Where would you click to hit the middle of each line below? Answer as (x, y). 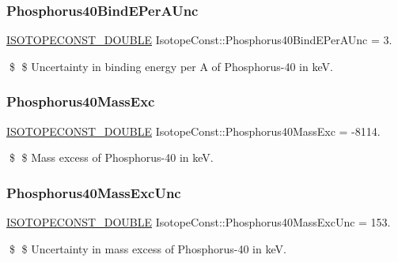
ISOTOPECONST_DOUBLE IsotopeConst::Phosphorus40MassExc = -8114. (193, 131)
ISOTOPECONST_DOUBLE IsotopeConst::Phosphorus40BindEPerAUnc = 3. (199, 40)
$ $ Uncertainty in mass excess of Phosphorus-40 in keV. (148, 248)
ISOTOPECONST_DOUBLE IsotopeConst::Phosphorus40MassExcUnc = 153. (199, 222)
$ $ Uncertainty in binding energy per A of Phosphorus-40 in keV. (171, 66)
